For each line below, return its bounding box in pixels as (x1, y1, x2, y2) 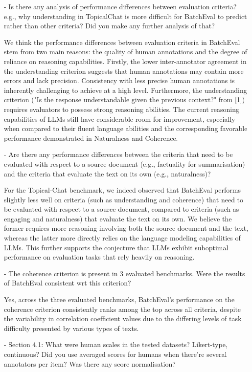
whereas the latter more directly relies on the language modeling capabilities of (4, 233, 241, 243)
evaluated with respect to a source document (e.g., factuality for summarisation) (4, 158, 245, 169)
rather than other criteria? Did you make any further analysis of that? (4, 21, 215, 31)
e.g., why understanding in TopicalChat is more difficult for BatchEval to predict (4, 11, 247, 21)
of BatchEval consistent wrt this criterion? (4, 278, 131, 288)
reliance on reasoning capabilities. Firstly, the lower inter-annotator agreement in (4, 56, 247, 66)
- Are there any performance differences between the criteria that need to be (4, 149, 233, 159)
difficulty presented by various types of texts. (4, 323, 139, 333)
